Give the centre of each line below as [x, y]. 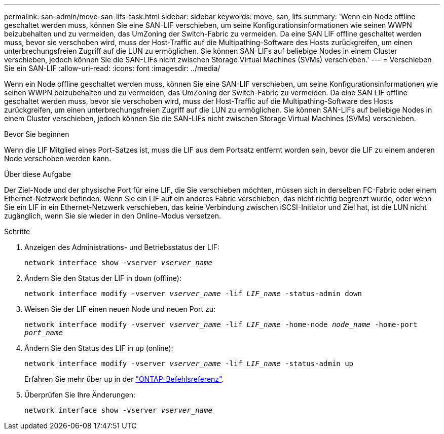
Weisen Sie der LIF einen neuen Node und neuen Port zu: [120, 309]
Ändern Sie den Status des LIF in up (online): [99, 348]
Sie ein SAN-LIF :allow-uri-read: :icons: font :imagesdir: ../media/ [112, 68]
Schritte [17, 231]
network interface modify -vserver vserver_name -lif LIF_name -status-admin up [189, 364]
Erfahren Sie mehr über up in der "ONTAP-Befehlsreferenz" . [124, 379]
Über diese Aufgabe [38, 174]
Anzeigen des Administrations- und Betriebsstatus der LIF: [122, 247]
